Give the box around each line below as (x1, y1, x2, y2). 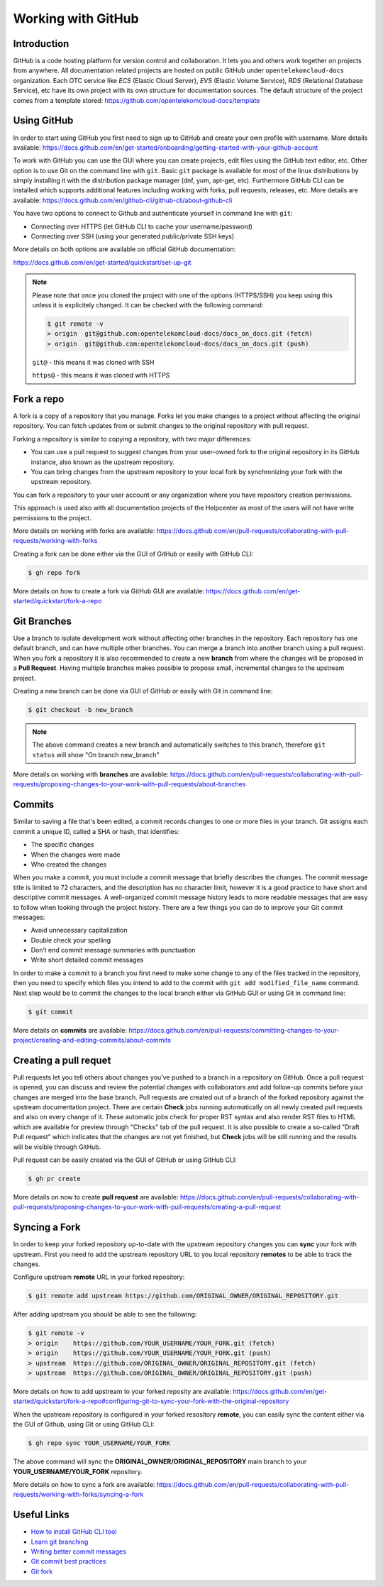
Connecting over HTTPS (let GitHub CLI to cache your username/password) (30, 222, 253, 231)
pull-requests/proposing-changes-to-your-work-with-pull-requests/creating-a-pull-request (13, 1203, 282, 1212)
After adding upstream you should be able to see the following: (13, 1310, 197, 1319)
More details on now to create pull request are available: (13, 1193, 179, 1201)
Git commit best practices (30, 1557, 106, 1566)
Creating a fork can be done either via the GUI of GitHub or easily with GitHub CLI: (13, 549, 253, 558)
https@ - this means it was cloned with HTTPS (32, 371, 170, 380)
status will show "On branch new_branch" (32, 750, 160, 759)
